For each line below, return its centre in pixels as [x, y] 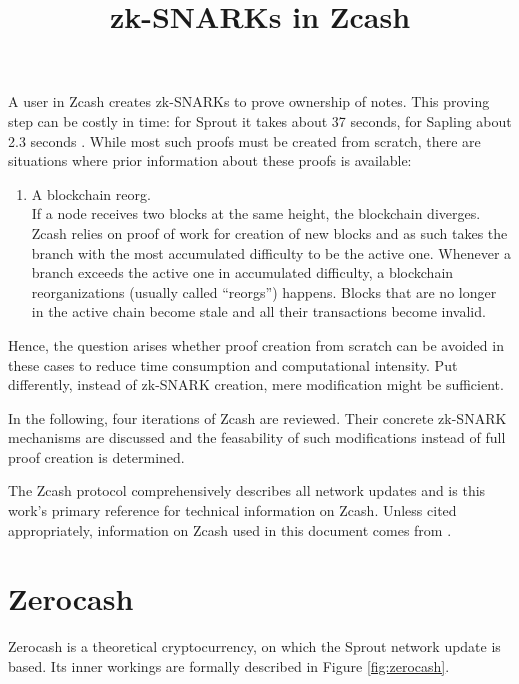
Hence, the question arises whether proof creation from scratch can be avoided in [256, 344]
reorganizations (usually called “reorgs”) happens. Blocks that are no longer [264, 291]
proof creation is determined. [96, 456]
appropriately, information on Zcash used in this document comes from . [230, 529]
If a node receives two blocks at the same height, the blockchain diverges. [256, 213]
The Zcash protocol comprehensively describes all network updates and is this [247, 490]
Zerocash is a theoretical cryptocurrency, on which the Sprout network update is [254, 646]
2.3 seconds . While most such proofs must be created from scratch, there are [244, 140]
